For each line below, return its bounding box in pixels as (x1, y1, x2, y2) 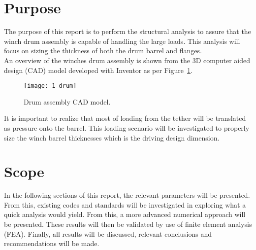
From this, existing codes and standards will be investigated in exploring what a (4, 199, 246, 210)
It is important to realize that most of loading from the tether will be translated (4, 113, 246, 123)
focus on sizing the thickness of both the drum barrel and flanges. (4, 45, 202, 56)
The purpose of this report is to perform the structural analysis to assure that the (4, 26, 251, 36)
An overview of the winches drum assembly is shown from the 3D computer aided (4, 55, 251, 65)
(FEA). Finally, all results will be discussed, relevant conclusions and (4, 228, 212, 239)
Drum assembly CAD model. (24, 96, 111, 107)
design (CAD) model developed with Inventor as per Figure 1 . (4, 65, 192, 75)
